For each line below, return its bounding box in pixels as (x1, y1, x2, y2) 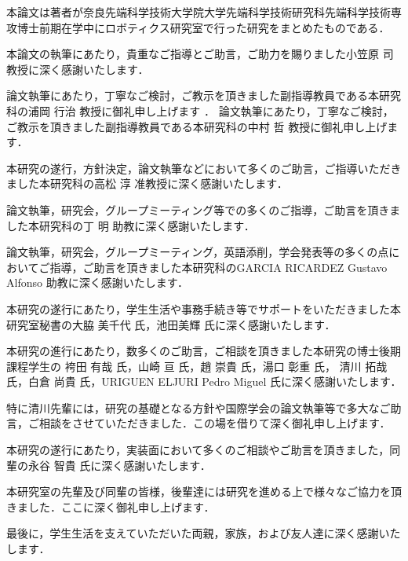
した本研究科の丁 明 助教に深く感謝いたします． (6, 217, 255, 233)
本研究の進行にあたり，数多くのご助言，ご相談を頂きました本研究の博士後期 (6, 343, 402, 359)
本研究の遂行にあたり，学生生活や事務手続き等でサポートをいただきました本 (6, 300, 402, 317)
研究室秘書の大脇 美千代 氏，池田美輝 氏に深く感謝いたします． (6, 316, 336, 332)
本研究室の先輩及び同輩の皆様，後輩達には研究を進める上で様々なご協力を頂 (6, 483, 402, 500)
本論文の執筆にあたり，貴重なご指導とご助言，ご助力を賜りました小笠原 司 (6, 46, 394, 62)
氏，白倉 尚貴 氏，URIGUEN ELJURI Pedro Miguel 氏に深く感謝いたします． (6, 373, 402, 390)
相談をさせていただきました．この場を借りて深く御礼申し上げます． (38, 415, 391, 431)
